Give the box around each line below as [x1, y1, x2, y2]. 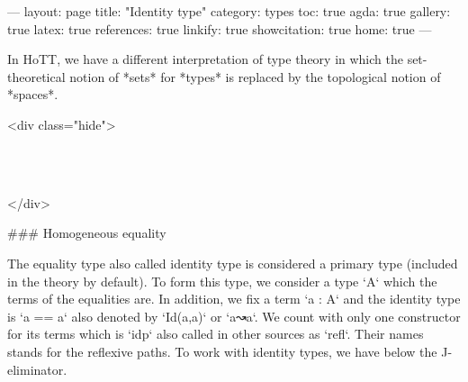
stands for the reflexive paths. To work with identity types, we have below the [7, 341, 437, 360]
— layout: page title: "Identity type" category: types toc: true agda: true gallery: [7, 2, 451, 20]
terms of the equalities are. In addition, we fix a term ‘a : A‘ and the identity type [7, 289, 461, 308]
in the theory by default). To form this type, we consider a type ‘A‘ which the [7, 271, 437, 290]
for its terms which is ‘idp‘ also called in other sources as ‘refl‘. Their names [7, 324, 424, 343]
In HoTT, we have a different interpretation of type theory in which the [7, 50, 403, 68]
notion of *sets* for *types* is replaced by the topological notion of [69, 67, 441, 86]
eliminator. [7, 359, 67, 378]
